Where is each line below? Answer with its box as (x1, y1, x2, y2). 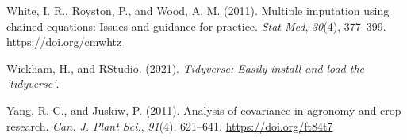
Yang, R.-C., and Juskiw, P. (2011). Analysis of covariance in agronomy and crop (6, 101, 401, 118)
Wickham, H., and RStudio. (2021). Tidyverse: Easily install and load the (6, 59, 365, 76)
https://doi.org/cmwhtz (6, 33, 122, 50)
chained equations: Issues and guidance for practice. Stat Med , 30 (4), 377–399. (6, 17, 386, 34)
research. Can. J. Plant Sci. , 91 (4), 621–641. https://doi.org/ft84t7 (6, 117, 333, 134)
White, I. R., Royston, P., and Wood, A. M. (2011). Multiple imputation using (6, 2, 390, 18)
